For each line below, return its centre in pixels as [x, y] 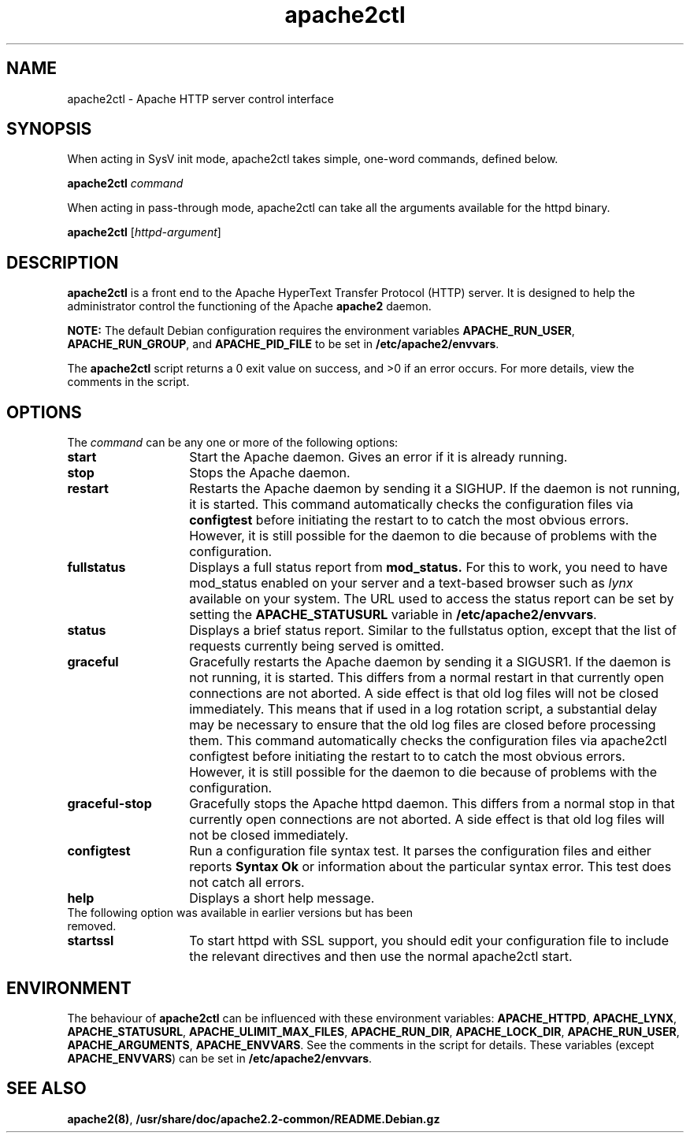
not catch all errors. [247, 883]
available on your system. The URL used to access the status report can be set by [432, 599]
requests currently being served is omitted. [317, 646]
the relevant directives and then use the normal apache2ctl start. [381, 957]
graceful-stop [109, 804]
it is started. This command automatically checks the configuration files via [411, 505]
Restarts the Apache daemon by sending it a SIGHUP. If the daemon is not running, [435, 489]
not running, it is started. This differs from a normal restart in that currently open [427, 678]
